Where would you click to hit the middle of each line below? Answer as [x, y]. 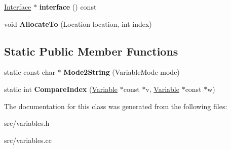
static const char [30, 72]
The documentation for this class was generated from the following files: [116, 106]
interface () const [68, 7]
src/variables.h [27, 123]
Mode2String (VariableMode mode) [122, 72]
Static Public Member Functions [91, 51]
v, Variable [162, 89]
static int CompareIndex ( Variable [61, 89]
